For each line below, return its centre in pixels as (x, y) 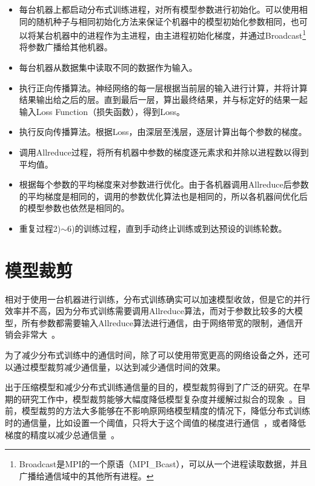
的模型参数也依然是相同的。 (74, 208)
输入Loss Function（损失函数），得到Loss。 (102, 111)
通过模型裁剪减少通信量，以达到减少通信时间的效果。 (119, 366)
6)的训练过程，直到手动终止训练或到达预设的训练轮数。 (177, 228)
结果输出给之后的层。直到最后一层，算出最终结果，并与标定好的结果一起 (163, 100)
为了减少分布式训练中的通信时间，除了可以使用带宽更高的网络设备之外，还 (153, 355)
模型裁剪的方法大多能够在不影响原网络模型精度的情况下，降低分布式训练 (166, 411)
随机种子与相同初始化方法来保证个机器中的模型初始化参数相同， (163, 21)
